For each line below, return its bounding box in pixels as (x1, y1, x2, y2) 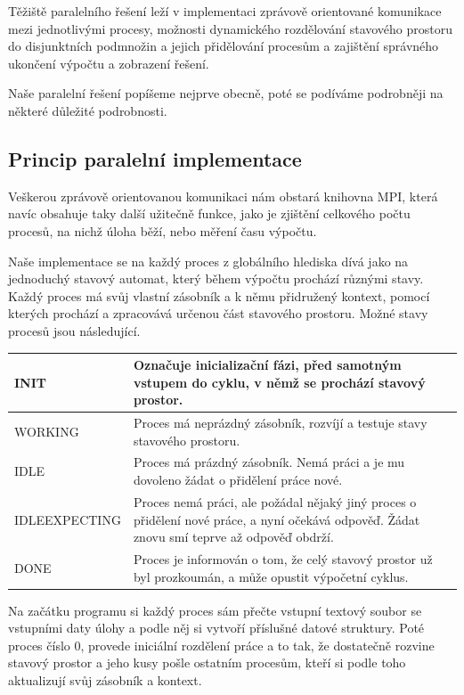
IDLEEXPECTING (14, 510, 121, 528)
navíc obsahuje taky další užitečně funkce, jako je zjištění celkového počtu (8, 204, 411, 223)
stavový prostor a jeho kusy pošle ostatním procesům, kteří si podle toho (8, 653, 406, 672)
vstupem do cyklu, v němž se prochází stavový (133, 372, 426, 391)
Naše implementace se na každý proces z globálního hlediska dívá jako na (8, 251, 409, 270)
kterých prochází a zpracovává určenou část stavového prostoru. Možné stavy (8, 304, 428, 323)
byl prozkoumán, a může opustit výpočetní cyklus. (133, 567, 409, 585)
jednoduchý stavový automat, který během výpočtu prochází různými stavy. (8, 269, 424, 288)
